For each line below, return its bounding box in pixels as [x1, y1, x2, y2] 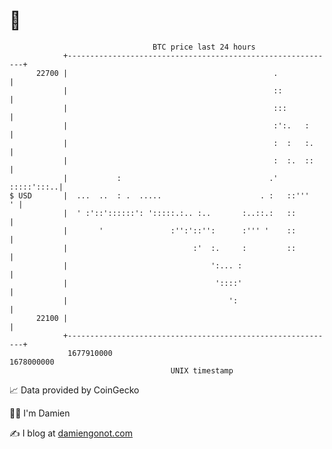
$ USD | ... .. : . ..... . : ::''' [9, 190, 310, 201]
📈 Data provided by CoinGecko [9, 384, 140, 396]
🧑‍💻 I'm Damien [9, 407, 71, 419]
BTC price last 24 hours [152, 42, 256, 52]
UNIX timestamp [170, 365, 234, 376]
